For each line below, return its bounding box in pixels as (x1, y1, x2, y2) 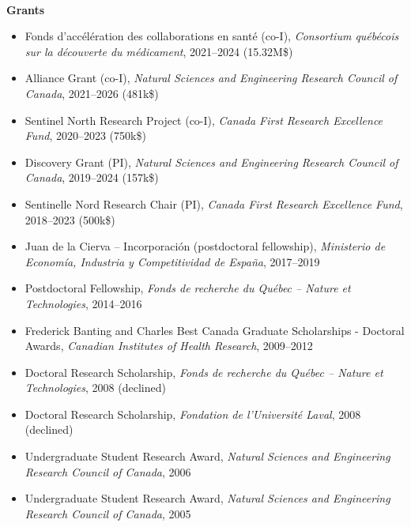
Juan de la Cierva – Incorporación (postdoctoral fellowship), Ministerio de (25, 238, 386, 254)
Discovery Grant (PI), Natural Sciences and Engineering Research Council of (25, 153, 398, 170)
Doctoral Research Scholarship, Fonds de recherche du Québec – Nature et (25, 363, 383, 380)
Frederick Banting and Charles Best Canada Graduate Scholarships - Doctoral (25, 322, 405, 338)
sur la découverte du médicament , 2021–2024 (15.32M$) (25, 43, 293, 59)
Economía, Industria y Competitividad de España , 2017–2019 (25, 253, 320, 269)
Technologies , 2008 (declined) (25, 379, 166, 396)
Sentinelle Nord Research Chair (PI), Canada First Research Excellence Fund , (25, 195, 403, 212)
